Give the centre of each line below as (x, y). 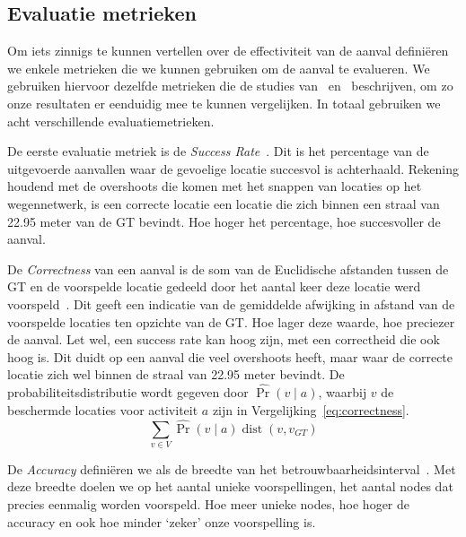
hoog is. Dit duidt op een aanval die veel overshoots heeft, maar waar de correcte (230, 356)
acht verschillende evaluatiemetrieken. (111, 121)
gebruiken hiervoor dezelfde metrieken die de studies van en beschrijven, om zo (230, 86)
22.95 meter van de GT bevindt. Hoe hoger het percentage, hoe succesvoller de (224, 221)
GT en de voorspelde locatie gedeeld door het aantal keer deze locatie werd (214, 286)
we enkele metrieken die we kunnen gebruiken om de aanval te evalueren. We (219, 68)
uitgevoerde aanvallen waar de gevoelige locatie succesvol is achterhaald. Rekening (233, 168)
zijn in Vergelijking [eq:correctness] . (311, 409)
